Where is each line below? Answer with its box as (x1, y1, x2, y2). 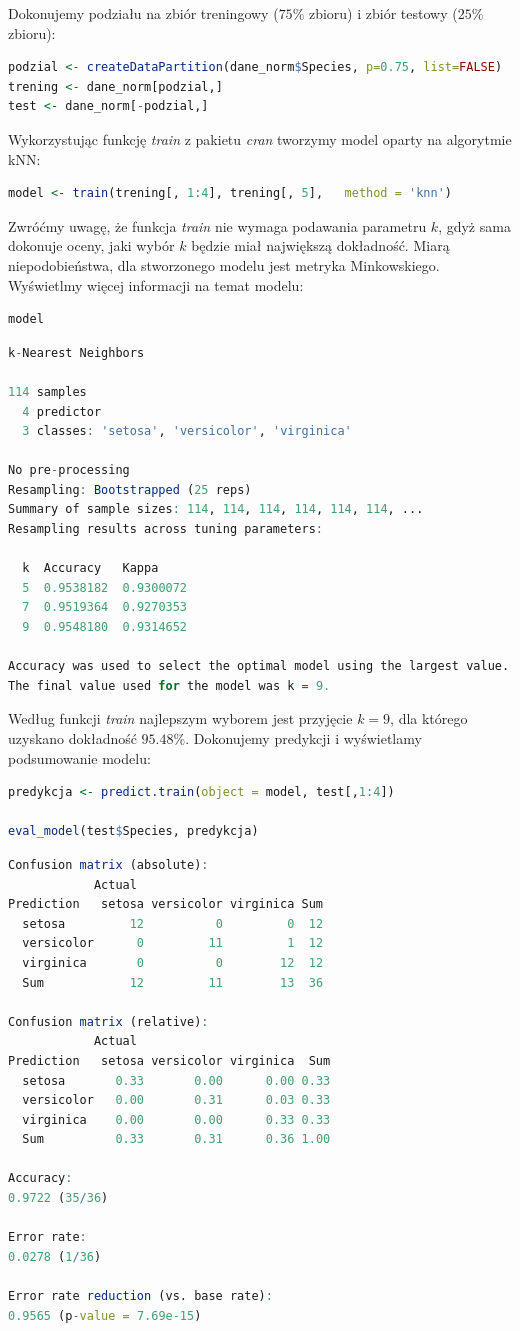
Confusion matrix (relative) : (8, 1014, 209, 1029)
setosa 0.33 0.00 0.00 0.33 (22, 1073, 331, 1088)
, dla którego (390, 708, 468, 729)
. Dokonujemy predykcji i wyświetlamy (185, 728, 422, 748)
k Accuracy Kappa (22, 561, 159, 576)
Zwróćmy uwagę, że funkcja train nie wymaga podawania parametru (8, 215, 427, 236)
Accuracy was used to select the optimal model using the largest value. (8, 659, 510, 674)
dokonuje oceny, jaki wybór (8, 235, 175, 256)
